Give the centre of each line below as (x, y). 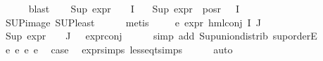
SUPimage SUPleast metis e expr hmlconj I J (133, 22)
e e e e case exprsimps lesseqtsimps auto (119, 49)
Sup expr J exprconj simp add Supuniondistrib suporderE (161, 36)
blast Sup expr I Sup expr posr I (134, 8)
